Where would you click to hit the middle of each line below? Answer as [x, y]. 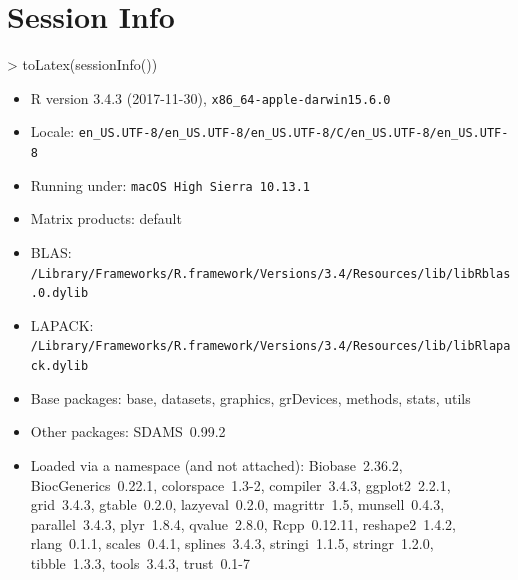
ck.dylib [59, 366]
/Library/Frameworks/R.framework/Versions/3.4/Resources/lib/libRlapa [270, 346]
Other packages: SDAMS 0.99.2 [128, 431]
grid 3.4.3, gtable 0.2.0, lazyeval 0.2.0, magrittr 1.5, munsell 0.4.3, [237, 504]
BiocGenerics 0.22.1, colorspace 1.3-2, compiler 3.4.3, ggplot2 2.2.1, [240, 484]
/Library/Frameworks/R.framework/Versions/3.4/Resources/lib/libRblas [270, 273]
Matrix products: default [106, 218]
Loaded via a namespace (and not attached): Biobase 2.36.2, [216, 464]
